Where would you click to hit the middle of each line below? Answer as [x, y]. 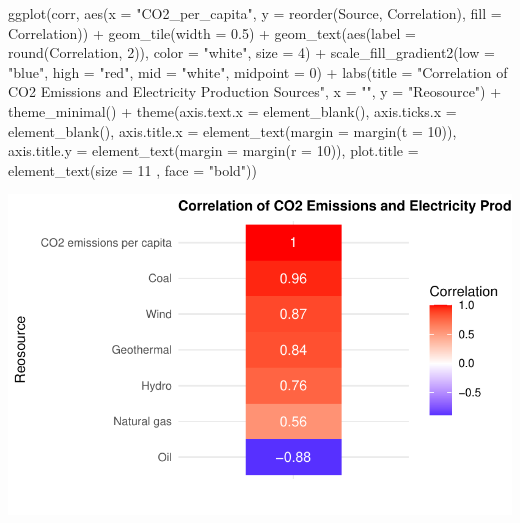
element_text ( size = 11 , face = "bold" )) [132, 169]
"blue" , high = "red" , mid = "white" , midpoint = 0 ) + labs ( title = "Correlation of [258, 71]
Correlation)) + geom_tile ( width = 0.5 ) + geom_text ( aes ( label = [212, 32]
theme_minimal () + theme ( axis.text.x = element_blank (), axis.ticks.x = [232, 110]
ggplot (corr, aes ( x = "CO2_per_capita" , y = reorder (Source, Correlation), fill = [255, 13]
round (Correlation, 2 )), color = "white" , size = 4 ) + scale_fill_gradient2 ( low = [251, 52]
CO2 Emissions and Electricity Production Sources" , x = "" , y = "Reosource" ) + [255, 91]
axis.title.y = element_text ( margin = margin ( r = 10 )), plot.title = [213, 150]
